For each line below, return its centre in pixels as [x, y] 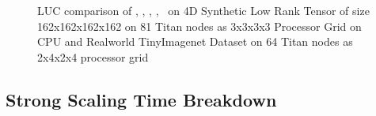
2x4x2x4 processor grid [93, 56]
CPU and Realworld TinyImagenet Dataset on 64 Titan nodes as [195, 41]
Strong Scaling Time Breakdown [141, 99]
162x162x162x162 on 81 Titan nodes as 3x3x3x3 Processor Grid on [199, 26]
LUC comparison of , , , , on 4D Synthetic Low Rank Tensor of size [203, 10]
